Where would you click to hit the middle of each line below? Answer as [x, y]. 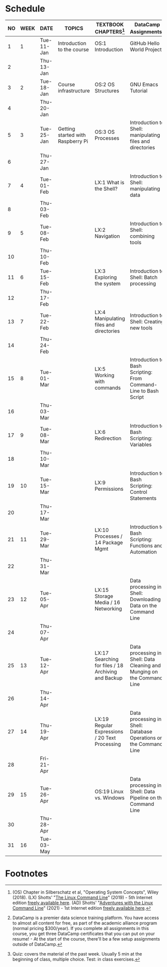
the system [108, 284]
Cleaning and [145, 665]
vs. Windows [110, 798]
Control [139, 492]
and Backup [109, 678]
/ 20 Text [105, 738]
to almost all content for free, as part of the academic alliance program [85, 923]
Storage [104, 596]
